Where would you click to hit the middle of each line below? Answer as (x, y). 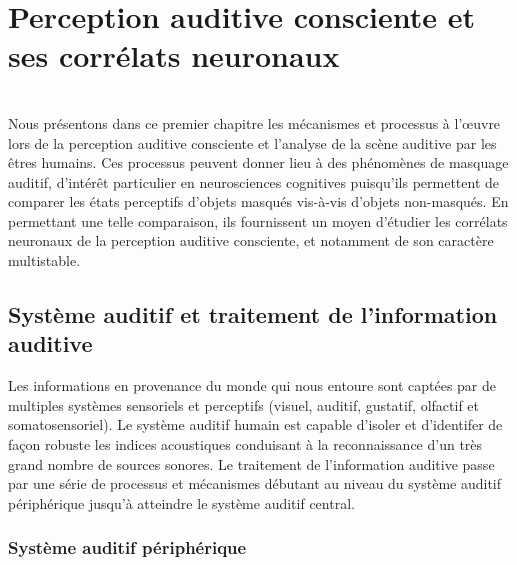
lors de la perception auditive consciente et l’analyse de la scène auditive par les (252, 142)
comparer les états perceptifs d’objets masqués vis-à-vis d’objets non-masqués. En (258, 201)
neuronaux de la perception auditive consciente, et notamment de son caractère (251, 240)
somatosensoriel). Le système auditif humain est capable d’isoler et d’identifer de (255, 424)
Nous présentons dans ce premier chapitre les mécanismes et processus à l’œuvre (254, 122)
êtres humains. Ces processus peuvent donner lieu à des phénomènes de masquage (258, 162)
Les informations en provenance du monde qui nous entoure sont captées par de (252, 385)
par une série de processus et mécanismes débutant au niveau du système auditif (255, 483)
